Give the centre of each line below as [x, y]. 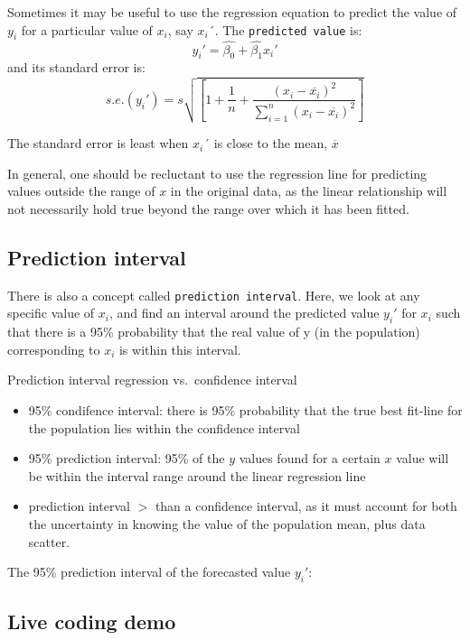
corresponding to [54, 349]
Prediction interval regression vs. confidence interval [152, 380]
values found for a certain [310, 458]
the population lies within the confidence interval [164, 427]
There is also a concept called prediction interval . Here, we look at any [214, 295]
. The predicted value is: [288, 29]
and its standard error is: [76, 67]
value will [423, 458]
